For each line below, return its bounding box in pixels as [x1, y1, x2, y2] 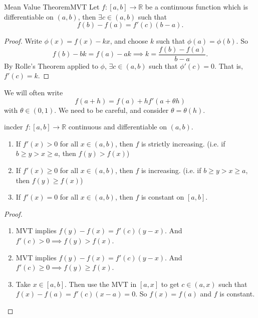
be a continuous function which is [145, 2, 248, 12]
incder [4, 121, 23, 132]
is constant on [141, 192, 184, 202]
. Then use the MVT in [65, 278, 137, 289]
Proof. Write [4, 36, 42, 46]
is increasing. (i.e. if [141, 165, 201, 175]
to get [161, 278, 179, 289]
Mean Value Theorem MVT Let [4, 2, 100, 12]
